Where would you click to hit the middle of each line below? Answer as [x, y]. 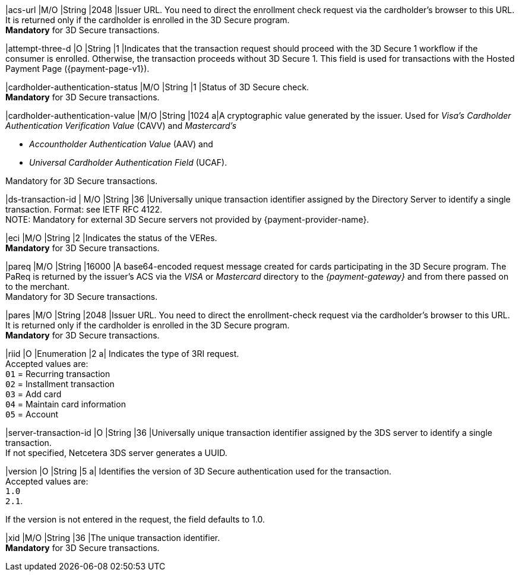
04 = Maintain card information [66, 404]
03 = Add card [34, 394]
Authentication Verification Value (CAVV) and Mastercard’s [121, 126]
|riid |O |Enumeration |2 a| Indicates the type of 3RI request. [122, 354]
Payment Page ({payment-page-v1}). [77, 69]
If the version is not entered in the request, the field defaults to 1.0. [135, 519]
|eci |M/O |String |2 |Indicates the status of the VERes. [111, 238]
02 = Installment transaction [60, 384]
